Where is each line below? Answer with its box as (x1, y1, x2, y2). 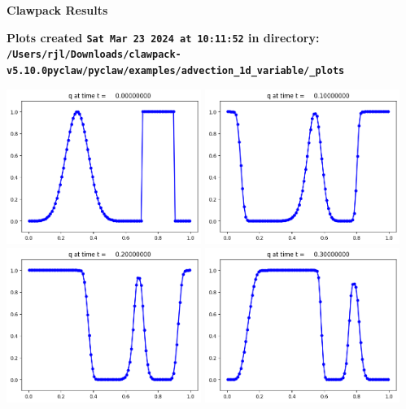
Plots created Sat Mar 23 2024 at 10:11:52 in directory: (7, 28, 320, 46)
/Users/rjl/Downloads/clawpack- (7, 49, 181, 61)
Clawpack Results (7, 2, 108, 18)
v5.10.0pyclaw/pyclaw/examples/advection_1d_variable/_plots (7, 64, 345, 76)
